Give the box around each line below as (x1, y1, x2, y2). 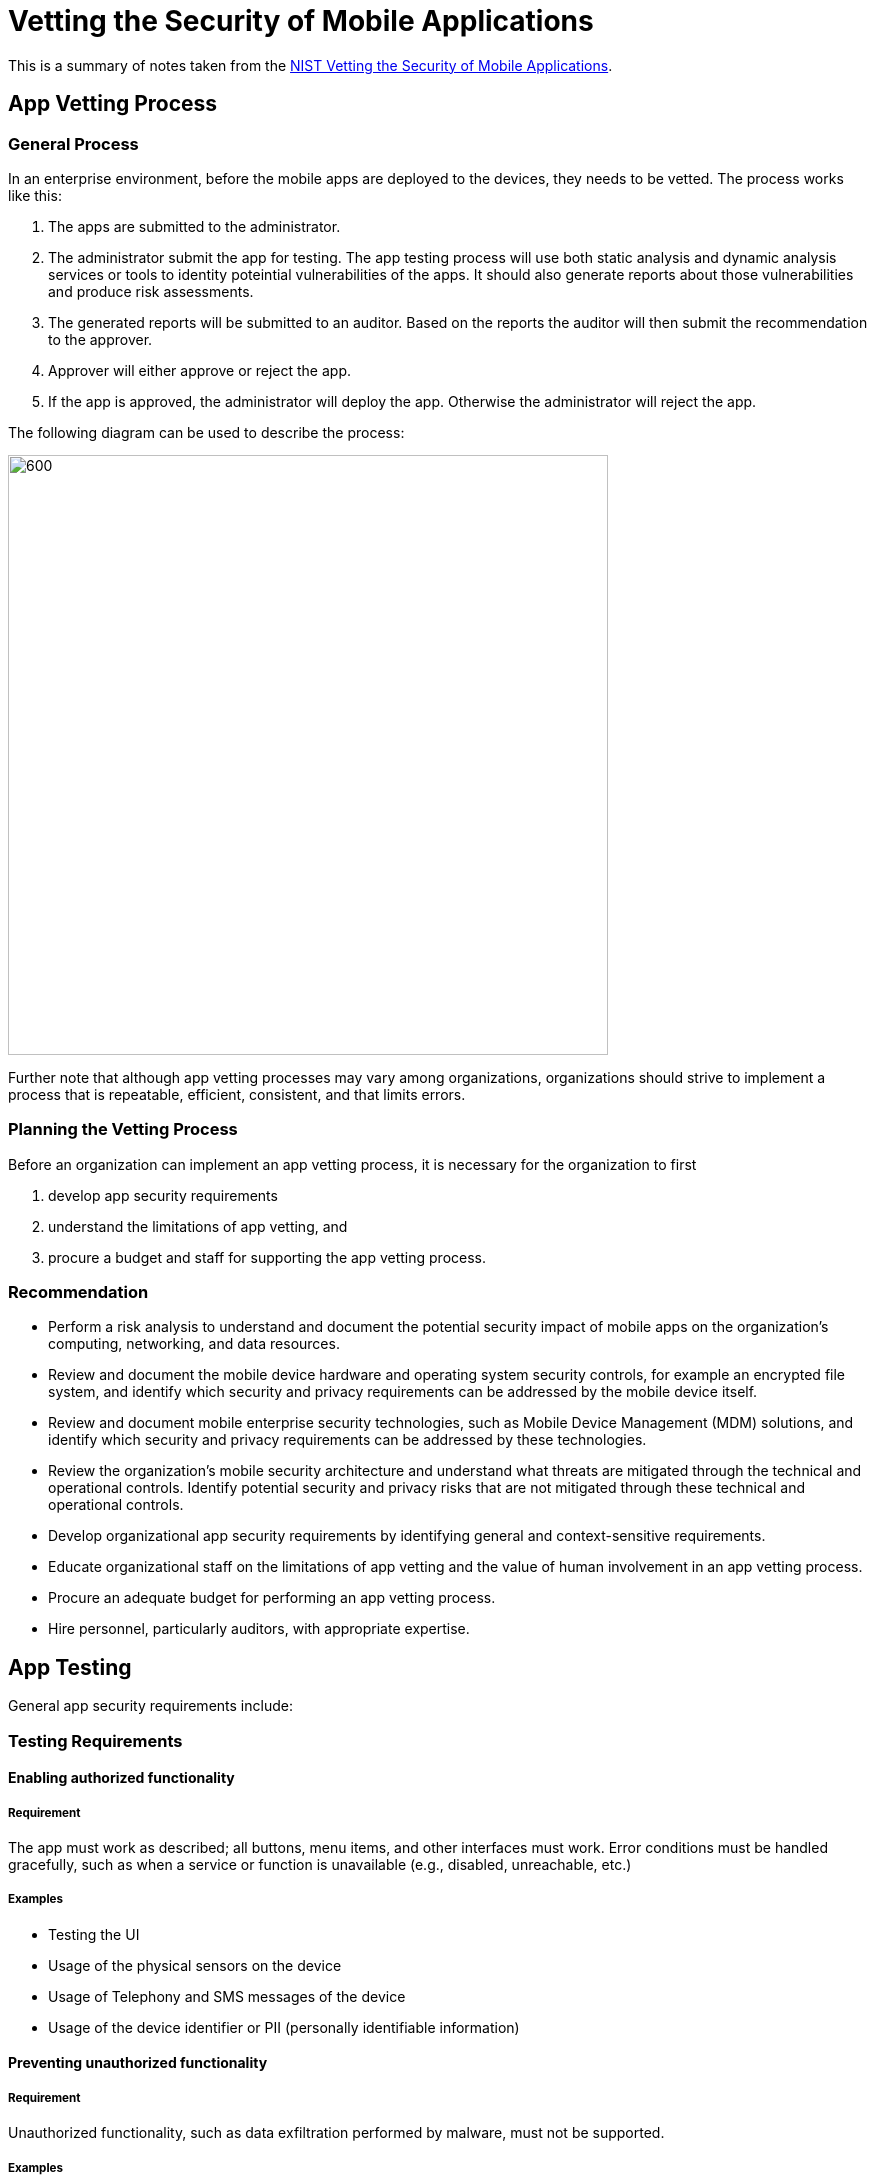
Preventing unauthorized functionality (8, 2054, 268, 2072)
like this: (8, 186, 62, 204)
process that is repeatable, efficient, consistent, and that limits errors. (8, 1085, 466, 1103)
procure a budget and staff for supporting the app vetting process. (48, 1248, 487, 1266)
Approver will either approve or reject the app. (48, 361, 352, 379)
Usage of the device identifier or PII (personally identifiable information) (48, 2018, 520, 2036)
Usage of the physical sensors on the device (48, 1956, 342, 1974)
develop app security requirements (48, 1186, 278, 1204)
